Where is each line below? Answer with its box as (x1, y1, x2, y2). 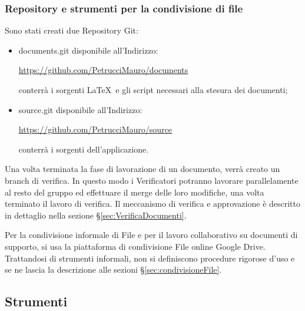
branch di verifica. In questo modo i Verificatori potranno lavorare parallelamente (5, 174, 299, 186)
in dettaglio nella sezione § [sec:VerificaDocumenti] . (5, 209, 187, 221)
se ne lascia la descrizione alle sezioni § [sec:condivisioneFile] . (5, 263, 222, 276)
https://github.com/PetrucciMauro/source (18, 123, 173, 135)
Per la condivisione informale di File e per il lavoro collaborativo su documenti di (5, 229, 298, 241)
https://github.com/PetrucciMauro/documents (18, 64, 188, 76)
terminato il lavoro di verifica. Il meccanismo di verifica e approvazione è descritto (5, 197, 301, 210)
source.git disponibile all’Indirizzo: (18, 103, 142, 115)
